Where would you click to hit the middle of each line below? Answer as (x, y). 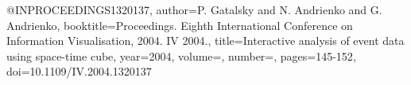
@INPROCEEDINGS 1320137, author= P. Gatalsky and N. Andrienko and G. (194, 9)
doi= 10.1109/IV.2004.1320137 (79, 71)
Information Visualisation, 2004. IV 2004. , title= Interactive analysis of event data (205, 41)
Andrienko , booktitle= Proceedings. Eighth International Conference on (180, 25)
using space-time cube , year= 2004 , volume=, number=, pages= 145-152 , (181, 55)
